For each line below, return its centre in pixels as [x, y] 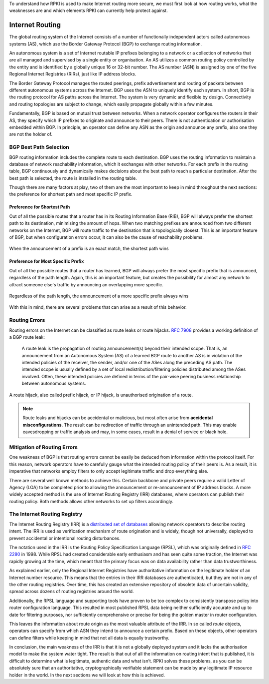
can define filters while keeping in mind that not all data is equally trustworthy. [89, 638]
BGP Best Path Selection [39, 147]
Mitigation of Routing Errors [44, 447]
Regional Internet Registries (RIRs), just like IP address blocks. [73, 74]
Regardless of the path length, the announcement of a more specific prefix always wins [99, 296]
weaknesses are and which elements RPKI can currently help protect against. [88, 10]
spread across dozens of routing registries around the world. [71, 592]
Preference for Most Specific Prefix [47, 261]
